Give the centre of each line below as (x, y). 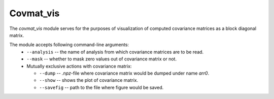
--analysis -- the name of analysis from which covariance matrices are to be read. (115, 52)
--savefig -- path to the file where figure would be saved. (101, 87)
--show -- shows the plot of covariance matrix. (89, 80)
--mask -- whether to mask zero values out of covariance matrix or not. (102, 59)
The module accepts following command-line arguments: (69, 45)
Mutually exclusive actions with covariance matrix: (79, 66)
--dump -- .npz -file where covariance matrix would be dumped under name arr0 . (124, 73)
